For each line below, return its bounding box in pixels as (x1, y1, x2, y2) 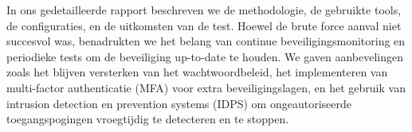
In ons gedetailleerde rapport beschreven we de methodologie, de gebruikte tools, (6, 2, 402, 17)
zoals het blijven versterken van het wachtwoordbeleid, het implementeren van (6, 64, 388, 80)
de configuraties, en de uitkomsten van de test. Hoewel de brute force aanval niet (6, 17, 402, 33)
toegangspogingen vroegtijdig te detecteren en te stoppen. (6, 111, 289, 127)
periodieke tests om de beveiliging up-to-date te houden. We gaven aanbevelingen (6, 48, 403, 64)
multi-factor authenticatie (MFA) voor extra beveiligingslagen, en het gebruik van (6, 79, 406, 95)
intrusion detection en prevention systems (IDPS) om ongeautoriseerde (6, 95, 351, 111)
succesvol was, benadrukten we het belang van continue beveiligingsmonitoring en (6, 33, 406, 49)
